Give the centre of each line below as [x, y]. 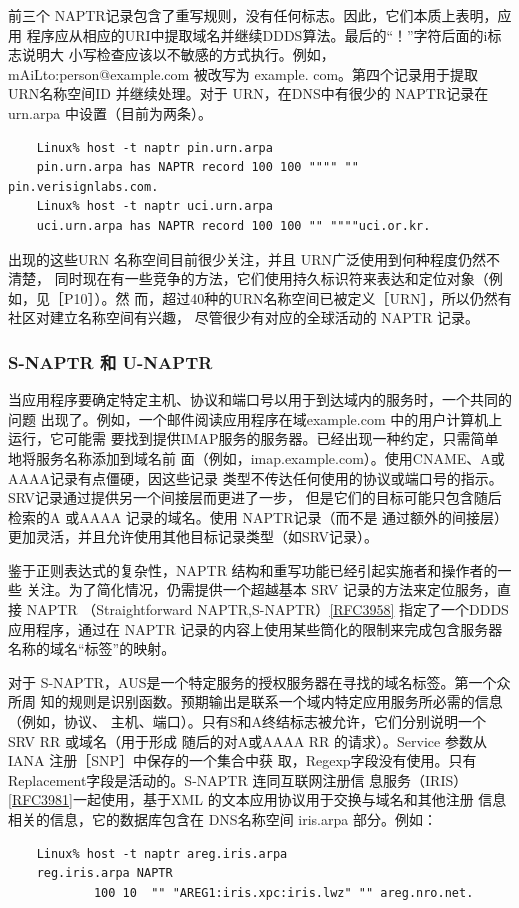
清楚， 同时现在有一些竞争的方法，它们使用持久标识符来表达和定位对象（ [248, 278]
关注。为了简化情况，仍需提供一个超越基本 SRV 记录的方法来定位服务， [262, 589]
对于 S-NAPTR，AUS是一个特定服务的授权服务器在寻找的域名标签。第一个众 [259, 681]
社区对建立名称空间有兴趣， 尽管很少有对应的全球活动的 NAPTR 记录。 [243, 317]
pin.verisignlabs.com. [83, 186]
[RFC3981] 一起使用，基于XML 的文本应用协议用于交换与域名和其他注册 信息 [257, 799]
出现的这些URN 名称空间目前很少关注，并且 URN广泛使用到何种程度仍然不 [254, 258]
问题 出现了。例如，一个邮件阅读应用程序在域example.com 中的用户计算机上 [255, 418]
